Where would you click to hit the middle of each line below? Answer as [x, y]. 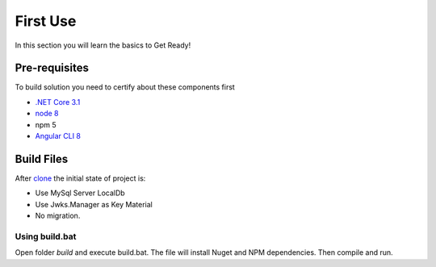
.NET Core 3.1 [58, 102]
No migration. [58, 216]
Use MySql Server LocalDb [80, 193]
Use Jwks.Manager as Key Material [94, 204]
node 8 [47, 114]
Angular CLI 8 [58, 136]
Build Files [42, 159]
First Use [46, 21]
